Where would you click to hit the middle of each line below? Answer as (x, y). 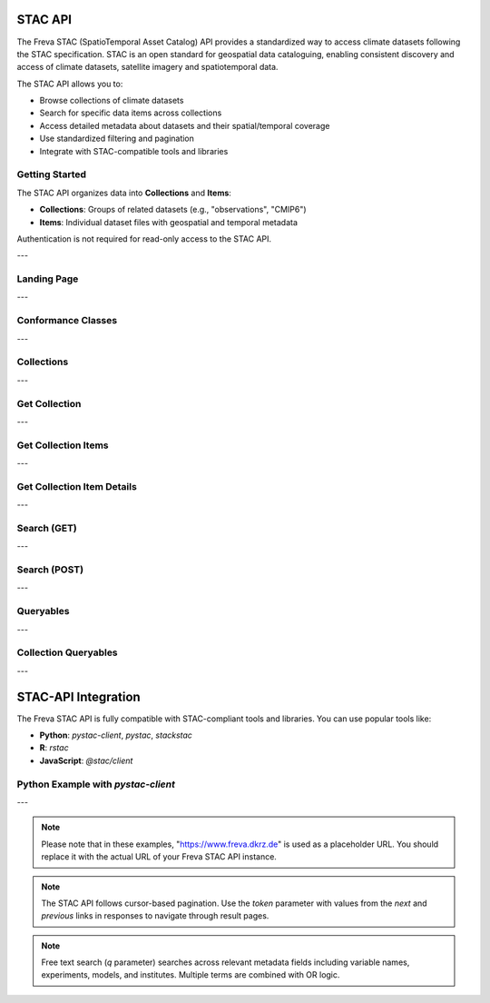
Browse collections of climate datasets (112, 101)
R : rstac (54, 748)
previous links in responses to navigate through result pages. (155, 916)
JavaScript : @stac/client (86, 760)
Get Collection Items (63, 445)
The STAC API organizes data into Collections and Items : (124, 193)
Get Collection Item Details (77, 486)
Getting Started (51, 174)
